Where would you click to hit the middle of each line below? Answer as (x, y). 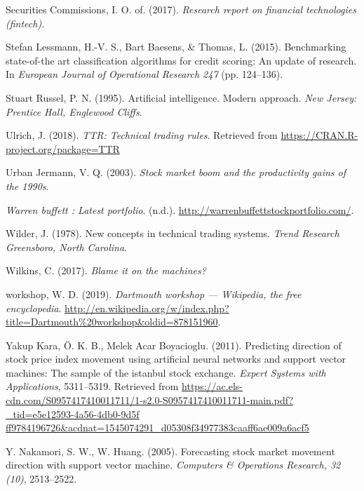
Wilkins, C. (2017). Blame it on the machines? (106, 270)
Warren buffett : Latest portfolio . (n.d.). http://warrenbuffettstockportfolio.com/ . (180, 209)
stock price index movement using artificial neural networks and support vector (176, 359)
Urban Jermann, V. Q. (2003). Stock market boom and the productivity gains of (176, 172)
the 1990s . (27, 186)
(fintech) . (25, 23)
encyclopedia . (34, 308)
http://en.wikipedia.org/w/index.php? (147, 308)
